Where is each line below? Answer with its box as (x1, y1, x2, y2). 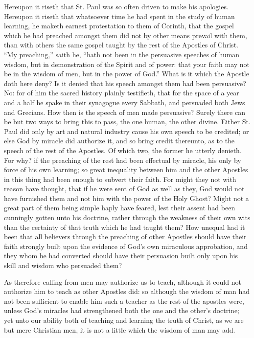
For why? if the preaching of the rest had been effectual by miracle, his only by (4, 155, 241, 165)
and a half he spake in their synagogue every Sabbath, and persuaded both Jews (4, 97, 245, 107)
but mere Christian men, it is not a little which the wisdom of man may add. (4, 324, 235, 335)
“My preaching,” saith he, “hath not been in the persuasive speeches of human (4, 49, 240, 59)
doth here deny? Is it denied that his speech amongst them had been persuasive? (4, 78, 246, 88)
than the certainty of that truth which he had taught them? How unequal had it (4, 222, 245, 232)
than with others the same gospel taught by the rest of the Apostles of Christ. (4, 40, 238, 50)
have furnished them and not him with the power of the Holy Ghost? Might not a (4, 193, 249, 203)
